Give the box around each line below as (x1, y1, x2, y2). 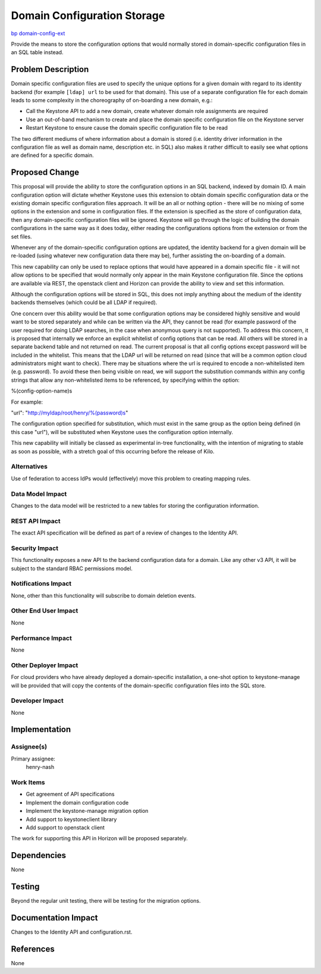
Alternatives (11, 463, 48, 471)
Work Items (11, 778, 45, 786)
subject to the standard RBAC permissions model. (11, 565, 133, 572)
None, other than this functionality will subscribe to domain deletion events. (11, 592, 196, 599)
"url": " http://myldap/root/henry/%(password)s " (11, 409, 128, 416)
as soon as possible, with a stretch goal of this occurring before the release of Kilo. (11, 448, 215, 455)
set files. (11, 232, 32, 240)
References (11, 944, 55, 954)
